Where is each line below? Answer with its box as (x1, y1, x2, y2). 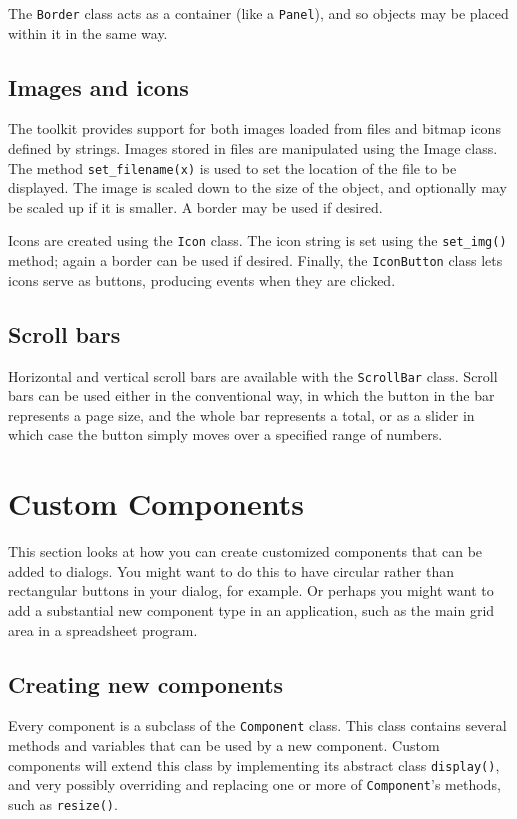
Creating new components (8, 668, 284, 699)
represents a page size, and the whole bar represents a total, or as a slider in (8, 404, 475, 425)
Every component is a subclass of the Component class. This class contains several (8, 715, 507, 736)
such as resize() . (8, 793, 118, 814)
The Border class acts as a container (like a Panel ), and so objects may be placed (8, 3, 509, 23)
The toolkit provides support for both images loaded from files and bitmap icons (8, 118, 501, 139)
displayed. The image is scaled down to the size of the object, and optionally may (8, 177, 507, 198)
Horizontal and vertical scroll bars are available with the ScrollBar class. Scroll (8, 365, 498, 386)
